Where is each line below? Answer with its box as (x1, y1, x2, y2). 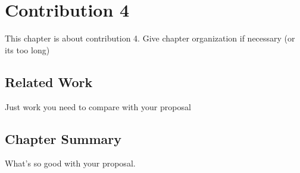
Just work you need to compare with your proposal (5, 100, 191, 113)
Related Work (5, 72, 93, 91)
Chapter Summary (5, 129, 121, 148)
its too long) (5, 43, 50, 56)
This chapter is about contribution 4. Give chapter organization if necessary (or (5, 32, 295, 44)
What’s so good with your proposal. (5, 157, 136, 169)
